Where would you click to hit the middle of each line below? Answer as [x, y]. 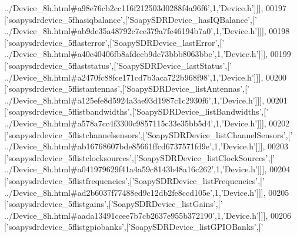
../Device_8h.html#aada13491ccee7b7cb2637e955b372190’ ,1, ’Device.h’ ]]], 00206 [148, 215]
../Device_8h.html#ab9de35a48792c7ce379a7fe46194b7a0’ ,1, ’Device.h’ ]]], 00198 [147, 31]
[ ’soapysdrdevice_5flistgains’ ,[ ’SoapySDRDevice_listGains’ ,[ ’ [114, 204]
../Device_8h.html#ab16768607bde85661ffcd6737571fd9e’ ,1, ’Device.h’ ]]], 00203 [146, 146]
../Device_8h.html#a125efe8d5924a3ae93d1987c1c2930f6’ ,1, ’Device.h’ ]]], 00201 [146, 100]
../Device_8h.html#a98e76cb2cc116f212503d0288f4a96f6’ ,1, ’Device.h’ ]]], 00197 [145, 8]
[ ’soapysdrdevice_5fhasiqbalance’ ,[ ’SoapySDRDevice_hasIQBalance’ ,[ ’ [131, 19]
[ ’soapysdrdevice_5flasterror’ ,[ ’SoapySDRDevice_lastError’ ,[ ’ [114, 42]
